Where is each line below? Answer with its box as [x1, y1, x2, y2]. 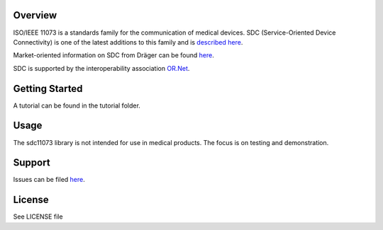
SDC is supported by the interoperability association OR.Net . [13, 64, 190, 72]
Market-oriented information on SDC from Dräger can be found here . [13, 51, 214, 59]
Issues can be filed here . [13, 176, 85, 184]
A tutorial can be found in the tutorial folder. [13, 101, 141, 110]
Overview [13, 9, 57, 21]
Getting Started [13, 82, 83, 95]
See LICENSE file [13, 212, 63, 221]
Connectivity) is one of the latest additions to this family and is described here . [13, 38, 243, 46]
